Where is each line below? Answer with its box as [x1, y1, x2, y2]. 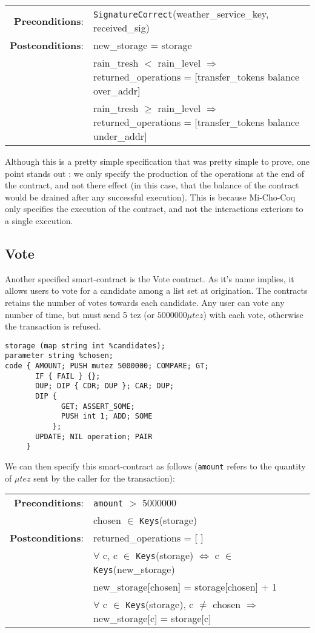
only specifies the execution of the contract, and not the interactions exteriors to [5, 202, 303, 215]
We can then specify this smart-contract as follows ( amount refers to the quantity [5, 459, 306, 472]
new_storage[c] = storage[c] [93, 611, 211, 626]
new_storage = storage [93, 38, 192, 52]
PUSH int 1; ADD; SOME [61, 412, 153, 421]
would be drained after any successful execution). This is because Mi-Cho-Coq [5, 190, 296, 203]
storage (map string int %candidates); [5, 341, 165, 350]
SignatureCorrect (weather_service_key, [93, 7, 269, 21]
